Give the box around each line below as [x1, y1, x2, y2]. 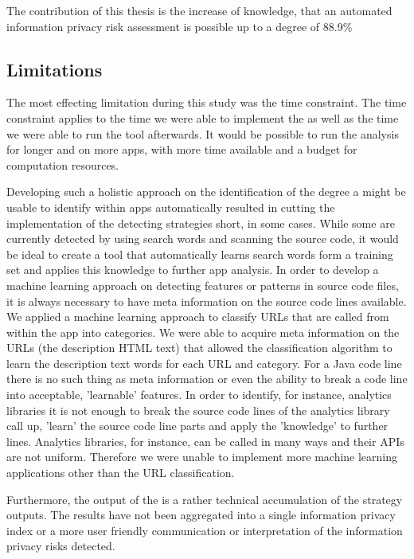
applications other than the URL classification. [6, 464, 235, 481]
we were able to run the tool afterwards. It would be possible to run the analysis [6, 125, 399, 142]
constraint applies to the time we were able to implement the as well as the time [6, 109, 399, 126]
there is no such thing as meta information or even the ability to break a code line [6, 370, 408, 387]
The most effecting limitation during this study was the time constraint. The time [6, 94, 407, 111]
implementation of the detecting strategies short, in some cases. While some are [6, 214, 395, 231]
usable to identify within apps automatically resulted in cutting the [6, 198, 335, 215]
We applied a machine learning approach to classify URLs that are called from [6, 308, 389, 325]
